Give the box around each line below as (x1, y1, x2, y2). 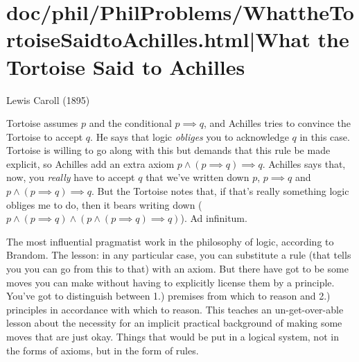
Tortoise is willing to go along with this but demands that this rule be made (6, 143, 331, 157)
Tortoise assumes (6, 116, 78, 130)
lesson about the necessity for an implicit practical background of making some (6, 316, 342, 330)
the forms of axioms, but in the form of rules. (6, 343, 199, 357)
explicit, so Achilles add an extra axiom (6, 156, 175, 171)
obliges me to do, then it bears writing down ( (6, 197, 202, 212)
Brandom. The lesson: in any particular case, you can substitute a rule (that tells (6, 248, 351, 262)
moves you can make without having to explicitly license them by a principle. (6, 275, 335, 289)
